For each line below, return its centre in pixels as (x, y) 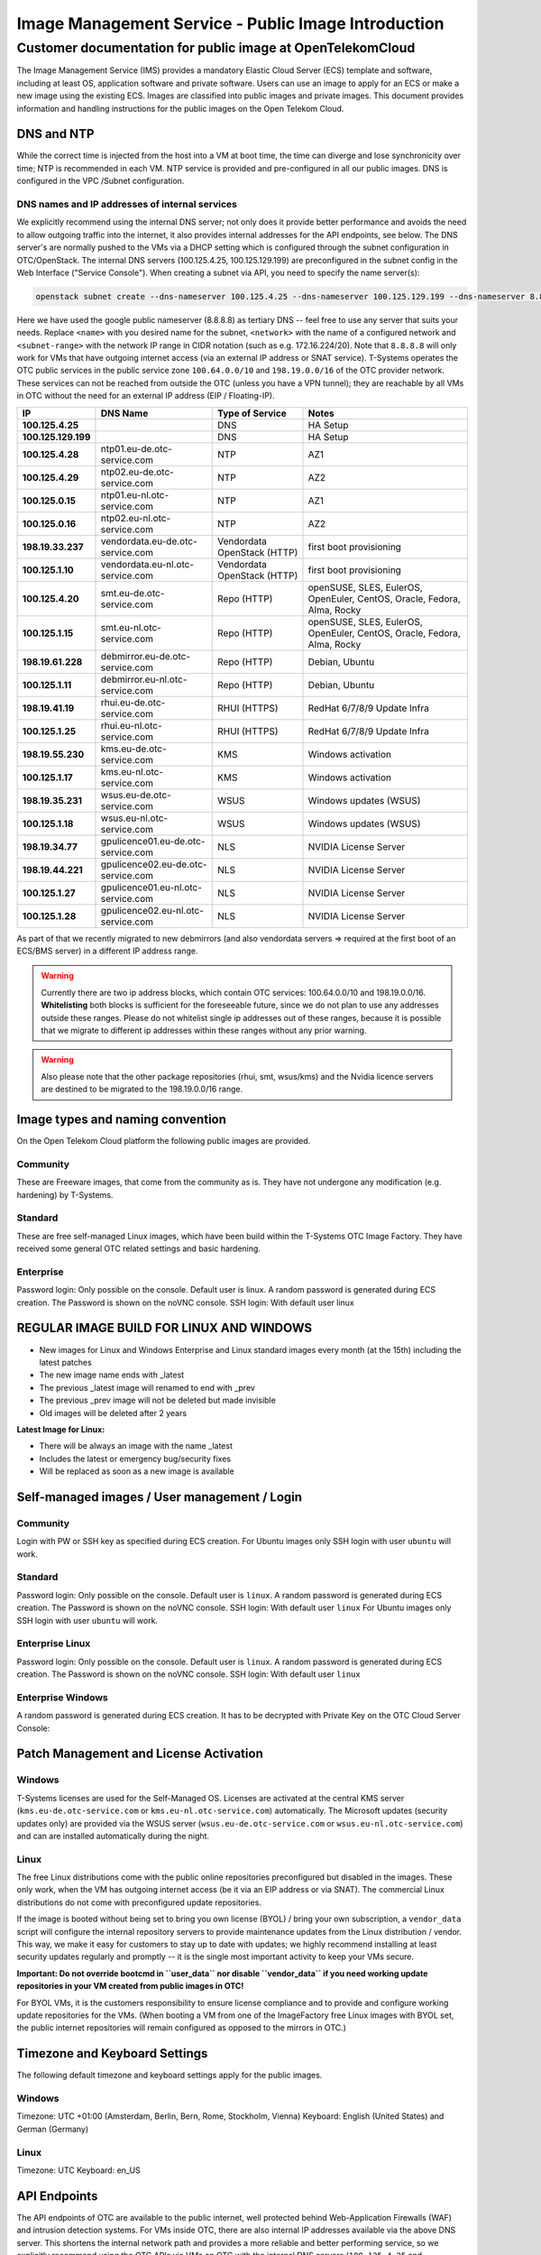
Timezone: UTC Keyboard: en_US (79, 2170)
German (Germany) (53, 2129)
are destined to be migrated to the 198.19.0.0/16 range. (142, 1089)
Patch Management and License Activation (140, 1754)
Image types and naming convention (122, 1119)
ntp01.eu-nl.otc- (135, 494)
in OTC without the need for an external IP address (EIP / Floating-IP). (146, 396)
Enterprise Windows (62, 1698)
